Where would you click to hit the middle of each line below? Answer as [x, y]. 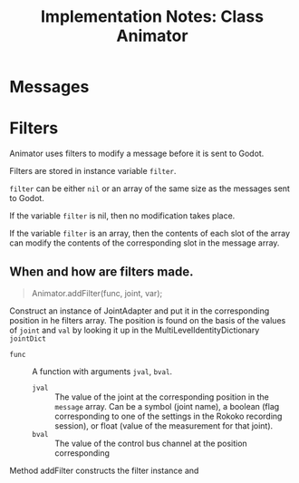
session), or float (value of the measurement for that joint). [164, 425]
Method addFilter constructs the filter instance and [104, 470]
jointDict [28, 338]
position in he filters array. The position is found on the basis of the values [148, 320]
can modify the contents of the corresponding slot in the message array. [145, 243]
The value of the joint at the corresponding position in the [162, 397]
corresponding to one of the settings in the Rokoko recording [169, 416]
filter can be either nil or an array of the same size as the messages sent [149, 188]
